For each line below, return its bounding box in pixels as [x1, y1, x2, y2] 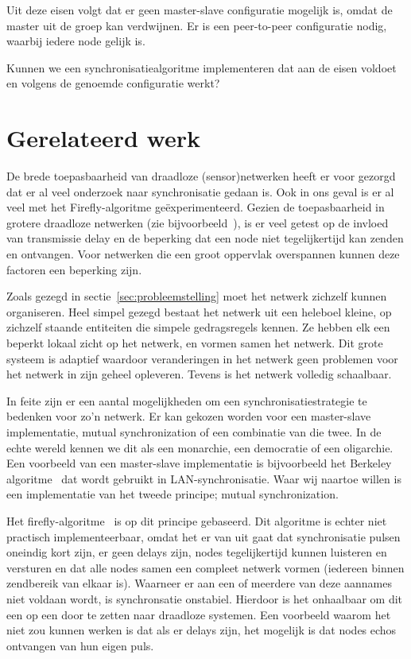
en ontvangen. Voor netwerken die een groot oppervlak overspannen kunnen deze [6, 246, 400, 262]
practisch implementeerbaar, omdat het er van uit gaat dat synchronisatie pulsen [6, 528, 401, 545]
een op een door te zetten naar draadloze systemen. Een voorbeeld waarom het [6, 606, 391, 622]
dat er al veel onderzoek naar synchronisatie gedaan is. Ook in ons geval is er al [6, 183, 394, 200]
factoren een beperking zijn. [6, 261, 142, 277]
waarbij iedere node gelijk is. [6, 33, 145, 49]
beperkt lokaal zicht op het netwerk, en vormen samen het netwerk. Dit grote [6, 335, 383, 351]
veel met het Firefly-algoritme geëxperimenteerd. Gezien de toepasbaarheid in [6, 199, 385, 215]
